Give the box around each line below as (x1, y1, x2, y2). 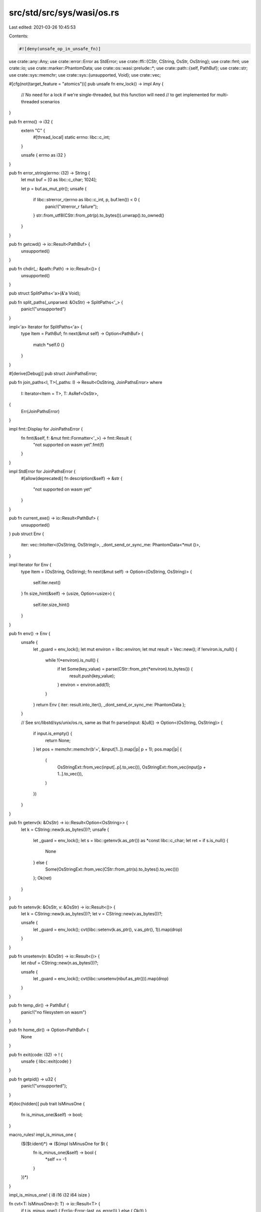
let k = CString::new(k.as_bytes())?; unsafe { (21, 827, 109, 832)
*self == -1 (45, 1156, 67, 1162)
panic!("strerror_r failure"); (45, 204, 99, 209)
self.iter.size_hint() (33, 602, 70, 607)
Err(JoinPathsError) (21, 408, 60, 414)
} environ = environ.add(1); (57, 682, 111, 688)
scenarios (40, 98, 60, 104)
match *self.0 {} (33, 342, 65, 348)
